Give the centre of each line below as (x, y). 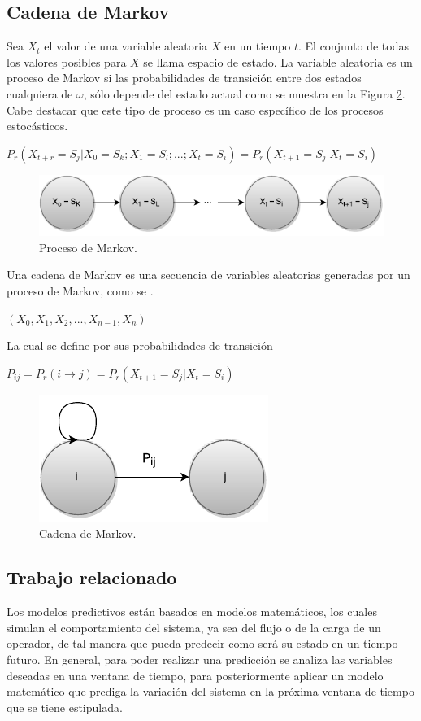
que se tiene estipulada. (65, 707)
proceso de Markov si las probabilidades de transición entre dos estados (184, 78)
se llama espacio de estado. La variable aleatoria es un (278, 61)
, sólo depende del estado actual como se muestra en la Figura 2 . (244, 93)
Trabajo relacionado (92, 577)
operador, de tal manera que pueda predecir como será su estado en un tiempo (202, 643)
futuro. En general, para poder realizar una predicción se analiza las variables (200, 659)
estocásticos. (37, 126)
